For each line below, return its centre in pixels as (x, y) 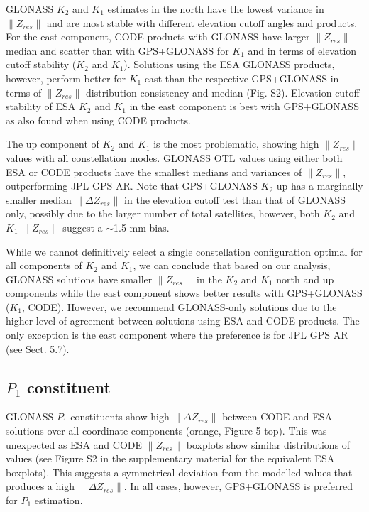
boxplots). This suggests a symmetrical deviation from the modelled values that (179, 472)
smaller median (39, 199)
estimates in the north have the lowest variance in (216, 9)
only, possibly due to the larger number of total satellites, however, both (163, 213)
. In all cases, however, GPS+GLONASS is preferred (238, 486)
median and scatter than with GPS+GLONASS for (117, 50)
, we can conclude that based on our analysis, (232, 265)
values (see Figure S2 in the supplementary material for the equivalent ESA (170, 458)
